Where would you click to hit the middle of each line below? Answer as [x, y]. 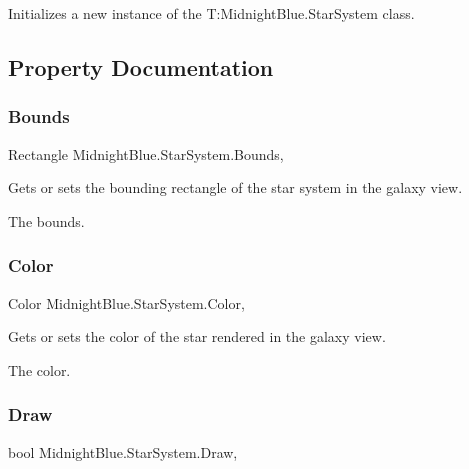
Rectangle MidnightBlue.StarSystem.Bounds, [146, 153]
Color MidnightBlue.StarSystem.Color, [126, 302]
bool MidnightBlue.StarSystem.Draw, [123, 451]
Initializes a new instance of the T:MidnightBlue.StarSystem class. [211, 13]
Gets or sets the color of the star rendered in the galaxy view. [197, 336]
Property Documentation [141, 66]
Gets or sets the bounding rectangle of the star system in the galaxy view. [235, 187]
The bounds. [46, 220]
